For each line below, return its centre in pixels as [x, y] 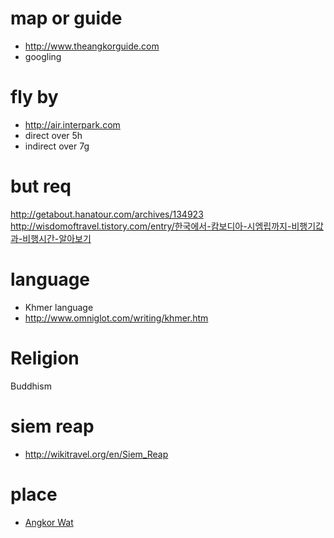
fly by [34, 97]
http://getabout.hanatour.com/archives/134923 [107, 214]
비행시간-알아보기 [57, 238]
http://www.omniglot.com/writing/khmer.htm [116, 318]
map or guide [66, 18]
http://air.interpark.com [72, 124]
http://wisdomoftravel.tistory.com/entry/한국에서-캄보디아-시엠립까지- [151, 226]
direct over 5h [53, 135]
